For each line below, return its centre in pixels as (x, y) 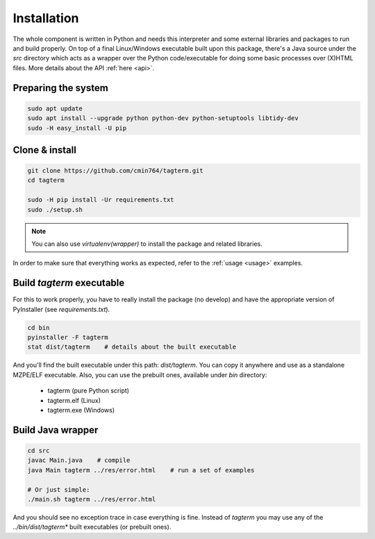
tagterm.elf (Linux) (74, 400)
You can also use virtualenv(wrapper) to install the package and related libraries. (147, 244)
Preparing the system (61, 88)
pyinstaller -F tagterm (68, 338)
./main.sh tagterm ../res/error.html (92, 499)
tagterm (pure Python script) (89, 391)
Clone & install (44, 150)
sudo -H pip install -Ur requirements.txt (101, 200)
